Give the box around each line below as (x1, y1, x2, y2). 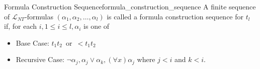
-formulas (25, 11, 54, 21)
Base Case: (16, 37, 49, 48)
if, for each (4, 21, 37, 31)
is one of (83, 21, 110, 31)
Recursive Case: (16, 54, 64, 65)
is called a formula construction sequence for (107, 11, 244, 21)
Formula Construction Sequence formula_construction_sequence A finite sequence (4, 1, 256, 11)
